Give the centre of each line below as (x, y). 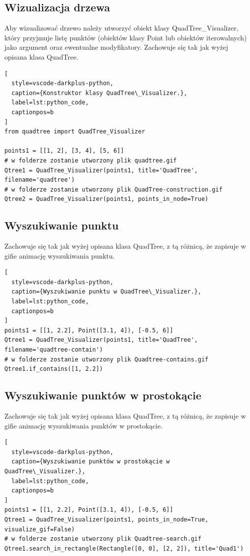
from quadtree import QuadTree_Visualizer (75, 132)
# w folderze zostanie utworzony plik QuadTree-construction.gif (113, 189)
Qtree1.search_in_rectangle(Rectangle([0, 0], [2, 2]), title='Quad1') (124, 548)
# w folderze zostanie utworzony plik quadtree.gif (91, 160)
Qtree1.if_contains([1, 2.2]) (54, 369)
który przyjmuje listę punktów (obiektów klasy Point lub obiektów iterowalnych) (126, 37)
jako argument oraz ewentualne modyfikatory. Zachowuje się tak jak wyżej (116, 47)
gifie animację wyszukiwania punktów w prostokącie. (83, 425)
